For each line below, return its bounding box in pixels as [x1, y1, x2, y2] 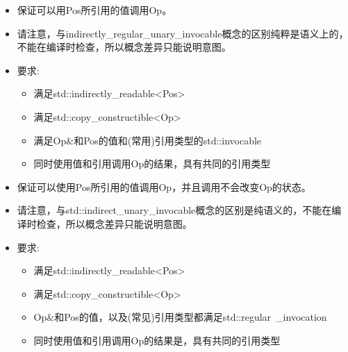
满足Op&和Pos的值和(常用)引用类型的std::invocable [33, 133, 262, 147]
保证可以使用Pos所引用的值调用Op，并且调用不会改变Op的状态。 [17, 179, 311, 194]
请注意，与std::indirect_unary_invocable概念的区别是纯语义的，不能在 [17, 203, 332, 217]
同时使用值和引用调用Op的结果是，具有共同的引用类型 [33, 333, 281, 347]
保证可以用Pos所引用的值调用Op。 [17, 3, 172, 17]
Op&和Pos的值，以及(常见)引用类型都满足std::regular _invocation [33, 310, 327, 324]
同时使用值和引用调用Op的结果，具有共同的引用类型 [33, 156, 271, 171]
